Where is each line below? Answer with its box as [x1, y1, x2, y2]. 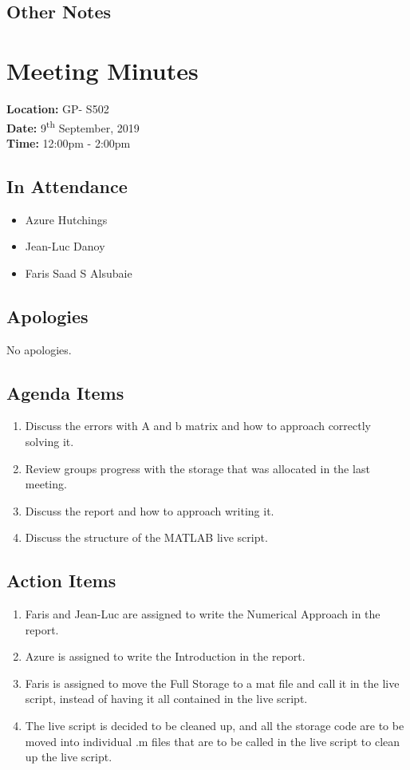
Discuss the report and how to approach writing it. [25, 502, 274, 519]
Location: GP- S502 [6, 100, 109, 116]
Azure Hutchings [25, 211, 108, 227]
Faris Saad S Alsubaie [25, 264, 132, 281]
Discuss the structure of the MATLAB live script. [25, 529, 268, 546]
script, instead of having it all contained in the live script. [25, 690, 308, 707]
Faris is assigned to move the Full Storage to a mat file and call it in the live [25, 674, 400, 691]
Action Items [6, 568, 116, 593]
